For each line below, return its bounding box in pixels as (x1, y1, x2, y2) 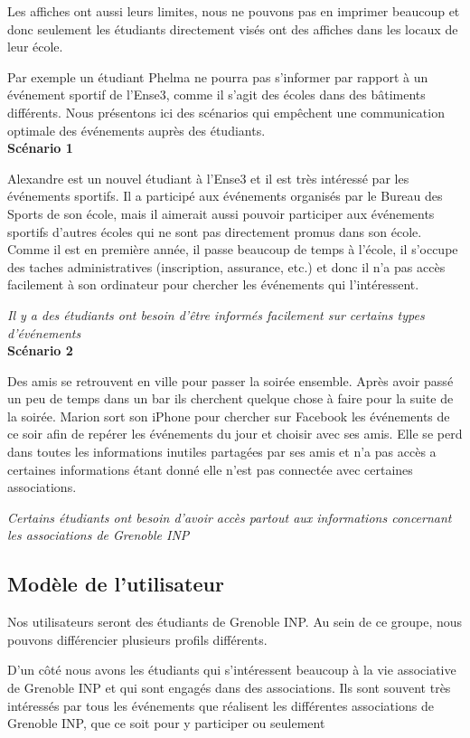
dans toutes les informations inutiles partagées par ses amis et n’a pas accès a (7, 442, 437, 461)
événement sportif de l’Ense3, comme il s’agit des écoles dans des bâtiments (7, 85, 426, 104)
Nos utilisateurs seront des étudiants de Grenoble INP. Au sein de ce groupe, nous (7, 612, 463, 631)
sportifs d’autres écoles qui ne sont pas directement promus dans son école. (7, 222, 422, 241)
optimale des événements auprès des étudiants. (7, 120, 266, 139)
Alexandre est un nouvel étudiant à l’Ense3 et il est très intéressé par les (7, 168, 409, 187)
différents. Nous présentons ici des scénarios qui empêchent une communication (7, 102, 445, 121)
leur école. (7, 37, 63, 56)
